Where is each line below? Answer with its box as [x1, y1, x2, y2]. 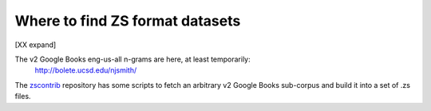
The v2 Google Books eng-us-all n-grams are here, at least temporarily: [14, 54, 251, 64]
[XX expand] [14, 40, 57, 50]
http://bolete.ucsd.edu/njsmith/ [34, 65, 137, 75]
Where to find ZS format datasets [14, 12, 241, 30]
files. [14, 92, 31, 101]
